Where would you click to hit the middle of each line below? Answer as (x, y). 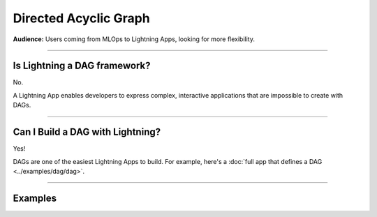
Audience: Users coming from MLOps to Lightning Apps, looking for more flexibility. (134, 39)
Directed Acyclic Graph (81, 18)
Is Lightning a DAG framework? (82, 66)
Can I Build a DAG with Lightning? (87, 132)
